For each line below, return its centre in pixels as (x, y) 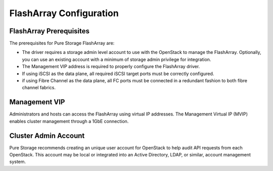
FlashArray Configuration (64, 13)
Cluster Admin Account (47, 135)
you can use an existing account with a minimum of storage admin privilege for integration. (117, 59)
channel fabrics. (39, 88)
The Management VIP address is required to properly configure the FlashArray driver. (111, 67)
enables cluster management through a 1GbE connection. (69, 121)
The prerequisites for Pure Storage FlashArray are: (62, 43)
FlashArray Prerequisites (50, 31)
